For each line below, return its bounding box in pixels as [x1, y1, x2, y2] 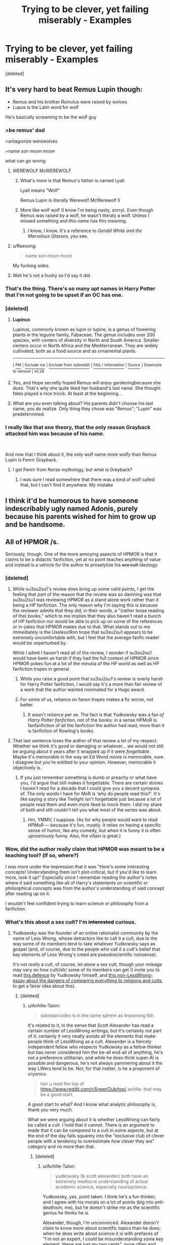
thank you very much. [27, 1106, 73, 1112]
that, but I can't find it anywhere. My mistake [20, 481, 113, 488]
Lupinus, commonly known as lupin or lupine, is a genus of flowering [12, 326, 156, 333]
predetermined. [12, 411, 46, 417]
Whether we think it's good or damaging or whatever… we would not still [12, 743, 164, 749]
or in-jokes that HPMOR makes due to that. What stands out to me [12, 624, 150, 630]
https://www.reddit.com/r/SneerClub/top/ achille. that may [40, 1086, 162, 1092]
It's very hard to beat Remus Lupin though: [5, 85, 143, 94]
